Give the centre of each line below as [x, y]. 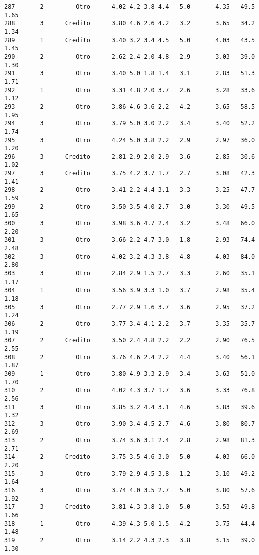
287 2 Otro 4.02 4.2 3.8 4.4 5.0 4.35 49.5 [130, 7]
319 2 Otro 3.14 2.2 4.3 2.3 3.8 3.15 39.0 [130, 540]
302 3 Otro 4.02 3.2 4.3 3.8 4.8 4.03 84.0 [130, 257]
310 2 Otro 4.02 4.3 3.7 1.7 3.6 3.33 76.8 [130, 390]
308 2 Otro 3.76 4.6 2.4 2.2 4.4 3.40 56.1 [130, 357]
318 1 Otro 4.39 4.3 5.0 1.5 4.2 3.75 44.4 [130, 524]
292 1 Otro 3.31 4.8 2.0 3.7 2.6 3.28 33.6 [130, 90]
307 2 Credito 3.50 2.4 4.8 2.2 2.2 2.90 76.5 [130, 340]
